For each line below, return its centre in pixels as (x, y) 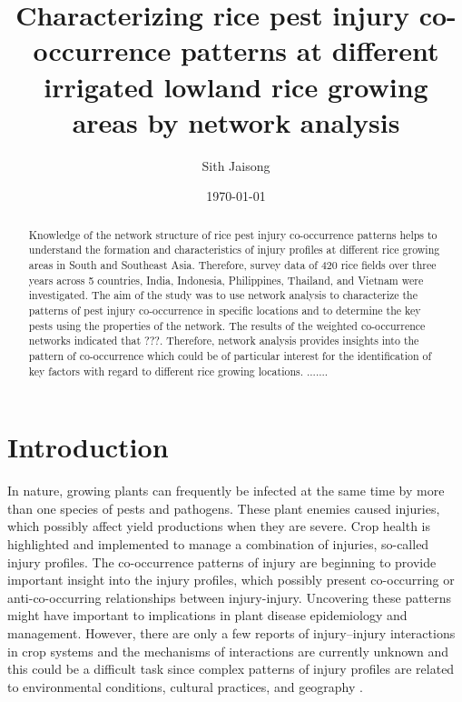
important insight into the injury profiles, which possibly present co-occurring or (231, 580)
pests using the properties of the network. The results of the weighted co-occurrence (227, 325)
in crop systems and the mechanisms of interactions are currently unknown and (228, 651)
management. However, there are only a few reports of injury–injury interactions (231, 632)
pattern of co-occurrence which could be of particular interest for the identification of (230, 355)
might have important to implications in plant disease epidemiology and (207, 615)
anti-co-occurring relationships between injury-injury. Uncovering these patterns (230, 597)
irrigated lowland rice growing (236, 86)
